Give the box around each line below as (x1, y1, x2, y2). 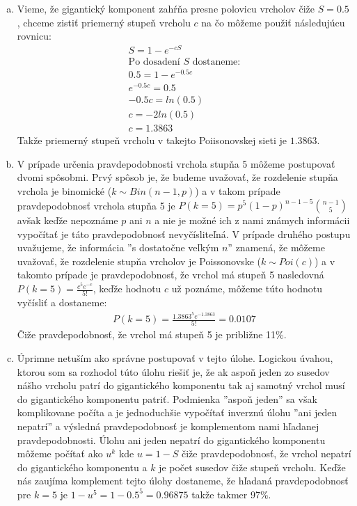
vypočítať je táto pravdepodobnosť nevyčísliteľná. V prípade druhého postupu (17, 226, 351, 241)
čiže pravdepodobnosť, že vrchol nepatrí (182, 446, 351, 461)
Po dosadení (128, 56, 180, 67)
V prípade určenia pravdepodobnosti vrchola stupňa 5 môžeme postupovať (17, 156, 335, 171)
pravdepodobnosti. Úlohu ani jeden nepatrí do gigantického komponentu (17, 432, 326, 447)
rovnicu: (17, 29, 51, 43)
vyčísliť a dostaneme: (17, 295, 107, 310)
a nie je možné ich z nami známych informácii (154, 213, 350, 228)
